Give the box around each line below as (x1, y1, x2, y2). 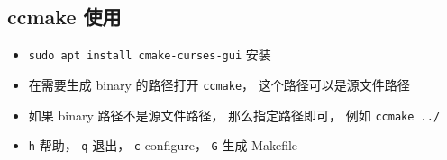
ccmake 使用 (7, 3, 122, 31)
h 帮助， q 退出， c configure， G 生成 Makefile (28, 136, 298, 155)
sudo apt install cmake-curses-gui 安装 (28, 45, 271, 64)
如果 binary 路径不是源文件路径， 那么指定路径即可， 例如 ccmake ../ (28, 105, 441, 124)
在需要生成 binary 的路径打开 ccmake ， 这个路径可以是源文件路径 (28, 75, 410, 93)
